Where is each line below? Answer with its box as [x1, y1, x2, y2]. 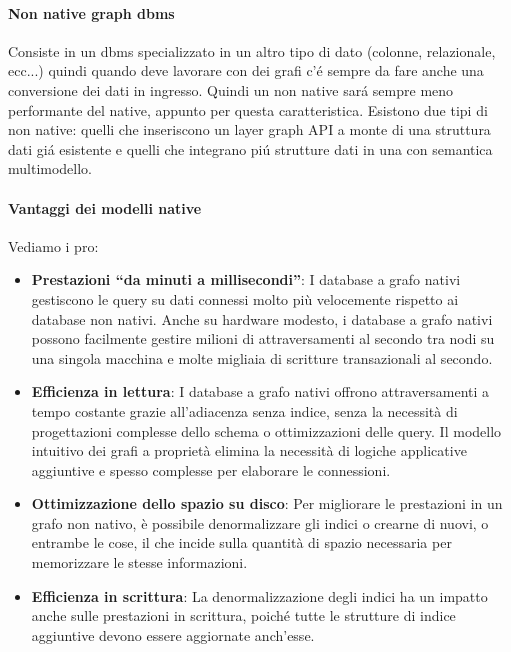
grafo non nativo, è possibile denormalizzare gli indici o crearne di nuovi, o [31, 512, 489, 533]
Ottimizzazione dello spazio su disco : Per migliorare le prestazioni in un [31, 493, 503, 514]
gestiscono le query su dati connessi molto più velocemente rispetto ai [31, 288, 459, 309]
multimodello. [8, 158, 93, 179]
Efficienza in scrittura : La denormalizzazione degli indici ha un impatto [31, 585, 488, 606]
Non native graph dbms [8, 2, 175, 23]
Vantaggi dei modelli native [8, 197, 202, 218]
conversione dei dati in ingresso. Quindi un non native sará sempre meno [8, 79, 454, 100]
